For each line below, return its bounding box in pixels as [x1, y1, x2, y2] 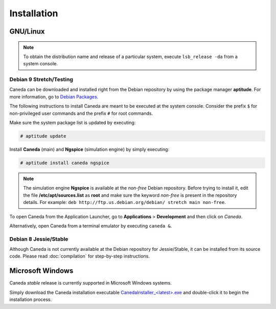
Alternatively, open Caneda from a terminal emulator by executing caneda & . [9, 222, 172, 229]
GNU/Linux [9, 27, 45, 36]
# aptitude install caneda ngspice [20, 160, 109, 166]
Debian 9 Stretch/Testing [9, 76, 74, 83]
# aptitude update [20, 133, 66, 139]
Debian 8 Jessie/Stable [9, 235, 68, 242]
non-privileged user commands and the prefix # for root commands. [9, 110, 153, 116]
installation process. [9, 296, 52, 303]
